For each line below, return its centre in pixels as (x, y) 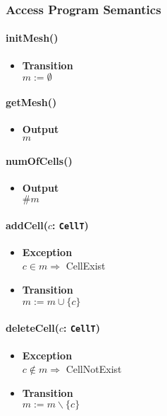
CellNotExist (94, 369)
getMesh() (31, 102)
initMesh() (32, 38)
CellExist (86, 266)
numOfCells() (39, 161)
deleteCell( (33, 328)
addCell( (27, 225)
